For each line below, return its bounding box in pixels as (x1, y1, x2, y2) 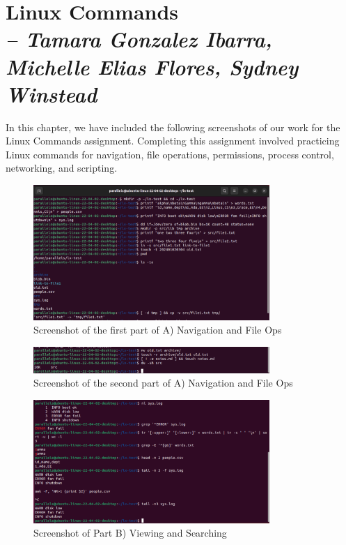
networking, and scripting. (6, 160, 118, 175)
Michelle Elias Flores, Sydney (6, 52, 299, 81)
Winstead (6, 79, 97, 108)
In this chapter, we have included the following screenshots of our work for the (6, 119, 340, 134)
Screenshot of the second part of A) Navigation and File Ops (33, 375, 293, 390)
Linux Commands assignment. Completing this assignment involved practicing (6, 133, 340, 148)
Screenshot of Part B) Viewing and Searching (33, 525, 227, 540)
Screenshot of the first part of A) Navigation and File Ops (33, 322, 282, 337)
